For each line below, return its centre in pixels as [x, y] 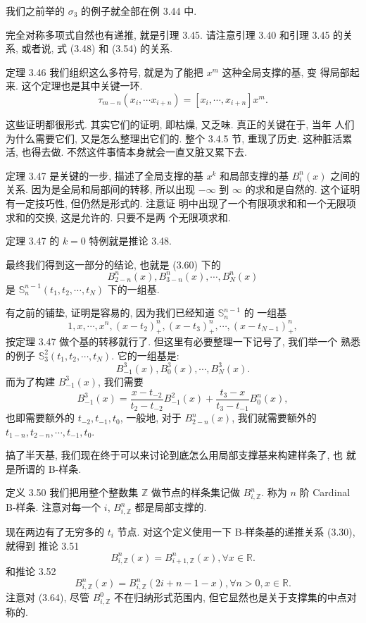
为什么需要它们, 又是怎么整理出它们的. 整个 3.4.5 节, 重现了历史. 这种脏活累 [179, 138]
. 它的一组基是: [145, 355]
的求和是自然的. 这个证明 [303, 189]
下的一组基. [133, 289]
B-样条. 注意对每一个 [53, 507]
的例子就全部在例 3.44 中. [139, 11]
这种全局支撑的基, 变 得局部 [286, 72]
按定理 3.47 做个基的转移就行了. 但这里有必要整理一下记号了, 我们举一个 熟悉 [183, 341]
